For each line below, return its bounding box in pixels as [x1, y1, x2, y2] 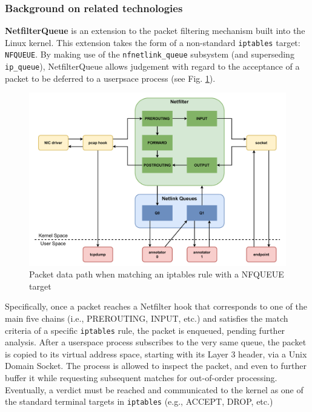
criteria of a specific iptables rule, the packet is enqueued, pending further [5, 324, 285, 336]
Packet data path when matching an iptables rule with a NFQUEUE [29, 268, 284, 281]
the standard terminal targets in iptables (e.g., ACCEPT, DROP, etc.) [5, 395, 273, 408]
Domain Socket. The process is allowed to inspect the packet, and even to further [5, 359, 307, 372]
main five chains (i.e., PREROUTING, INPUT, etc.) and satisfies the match [5, 312, 288, 325]
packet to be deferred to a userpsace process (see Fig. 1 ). [5, 71, 216, 84]
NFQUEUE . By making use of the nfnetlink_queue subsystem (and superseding [5, 48, 294, 61]
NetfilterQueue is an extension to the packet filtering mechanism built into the [5, 24, 305, 37]
